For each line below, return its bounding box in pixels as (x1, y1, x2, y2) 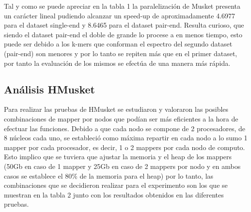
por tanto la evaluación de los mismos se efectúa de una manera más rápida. (4, 58, 231, 68)
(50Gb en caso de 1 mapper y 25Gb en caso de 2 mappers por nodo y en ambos (4, 161, 241, 171)
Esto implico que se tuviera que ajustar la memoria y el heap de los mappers (4, 151, 232, 162)
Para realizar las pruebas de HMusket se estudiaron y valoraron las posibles (4, 104, 229, 114)
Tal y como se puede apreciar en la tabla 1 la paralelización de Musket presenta (4, 1, 241, 11)
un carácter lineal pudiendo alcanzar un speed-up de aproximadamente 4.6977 (4, 10, 235, 20)
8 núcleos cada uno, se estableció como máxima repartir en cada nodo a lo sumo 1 (4, 133, 248, 143)
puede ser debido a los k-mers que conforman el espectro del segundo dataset (4, 39, 233, 49)
